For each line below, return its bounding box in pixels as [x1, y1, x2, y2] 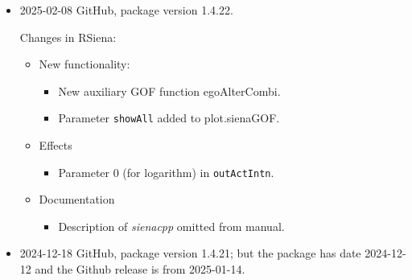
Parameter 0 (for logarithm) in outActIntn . [58, 163, 274, 180]
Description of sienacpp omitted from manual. [58, 217, 285, 234]
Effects [39, 137, 72, 154]
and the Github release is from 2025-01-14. [35, 261, 245, 278]
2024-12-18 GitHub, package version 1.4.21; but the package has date [19, 245, 361, 261]
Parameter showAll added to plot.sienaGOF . [58, 109, 280, 126]
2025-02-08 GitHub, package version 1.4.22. [19, 2, 233, 18]
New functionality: [39, 56, 130, 72]
